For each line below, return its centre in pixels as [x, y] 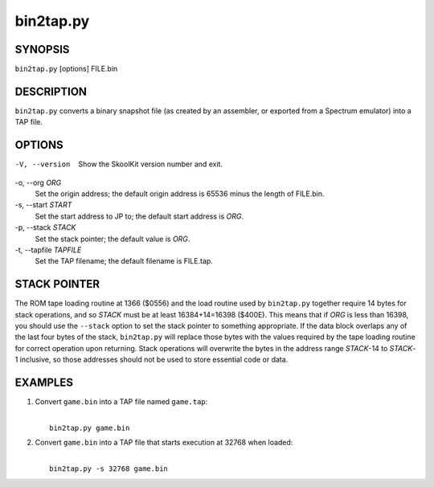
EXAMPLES [44, 383]
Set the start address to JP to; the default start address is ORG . [139, 216]
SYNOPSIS [42, 49]
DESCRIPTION [51, 91]
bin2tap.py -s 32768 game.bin [109, 469]
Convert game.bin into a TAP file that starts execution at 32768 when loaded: [164, 443]
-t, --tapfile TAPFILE [48, 250]
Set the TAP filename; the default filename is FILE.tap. [124, 261]
